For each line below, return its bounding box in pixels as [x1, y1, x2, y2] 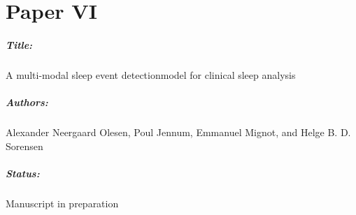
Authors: [6, 95, 48, 110]
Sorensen [6, 138, 43, 153]
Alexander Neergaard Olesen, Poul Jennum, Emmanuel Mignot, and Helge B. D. [6, 125, 351, 140]
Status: [6, 165, 40, 180]
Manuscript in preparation [6, 195, 119, 210]
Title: [6, 37, 33, 52]
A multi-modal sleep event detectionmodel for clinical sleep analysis [6, 67, 296, 82]
